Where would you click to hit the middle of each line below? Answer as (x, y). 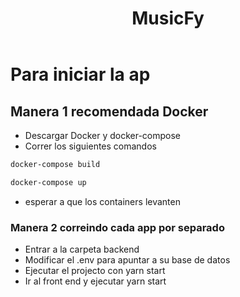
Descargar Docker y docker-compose (103, 135)
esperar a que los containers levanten (102, 201)
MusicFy (168, 18)
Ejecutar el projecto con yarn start (95, 271)
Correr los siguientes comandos (90, 146)
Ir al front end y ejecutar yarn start (95, 281)
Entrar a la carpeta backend (82, 249)
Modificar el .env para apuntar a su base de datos (127, 260)
